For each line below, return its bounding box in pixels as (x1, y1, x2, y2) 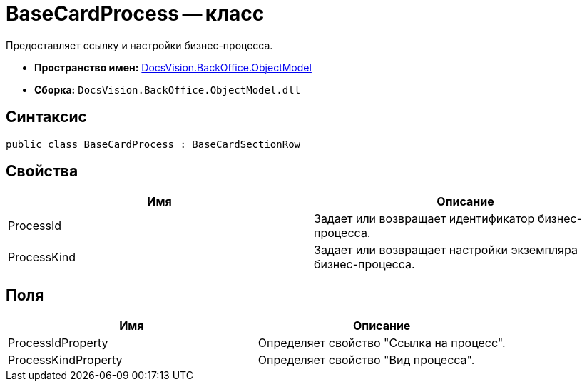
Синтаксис (6, 108, 87, 126)
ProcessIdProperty (8, 336, 108, 351)
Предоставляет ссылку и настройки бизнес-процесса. (6, 39, 273, 51)
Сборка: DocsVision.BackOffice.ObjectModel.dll (34, 83, 301, 96)
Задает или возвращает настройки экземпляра (314, 243, 578, 258)
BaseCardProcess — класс (6, 1, 265, 26)
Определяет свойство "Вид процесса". (257, 353, 475, 368)
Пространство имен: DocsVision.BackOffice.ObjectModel (34, 61, 312, 74)
